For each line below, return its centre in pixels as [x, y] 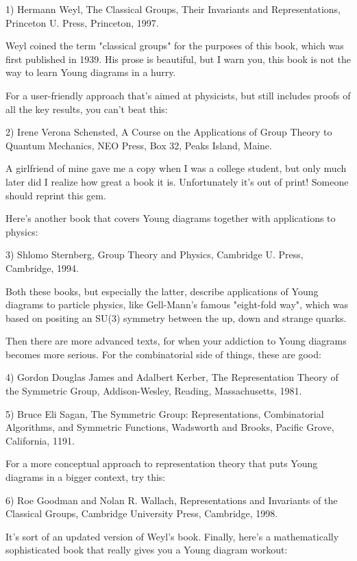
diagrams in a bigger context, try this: [86, 477]
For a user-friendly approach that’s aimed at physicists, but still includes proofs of [178, 95]
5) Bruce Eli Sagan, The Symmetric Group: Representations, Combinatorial [165, 413]
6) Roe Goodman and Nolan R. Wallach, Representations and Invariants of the [172, 500]
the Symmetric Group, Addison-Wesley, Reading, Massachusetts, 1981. [154, 391]
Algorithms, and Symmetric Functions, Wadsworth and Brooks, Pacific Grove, [170, 427]
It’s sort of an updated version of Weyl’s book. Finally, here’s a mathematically [172, 536]
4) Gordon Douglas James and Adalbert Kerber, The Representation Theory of [172, 377]
